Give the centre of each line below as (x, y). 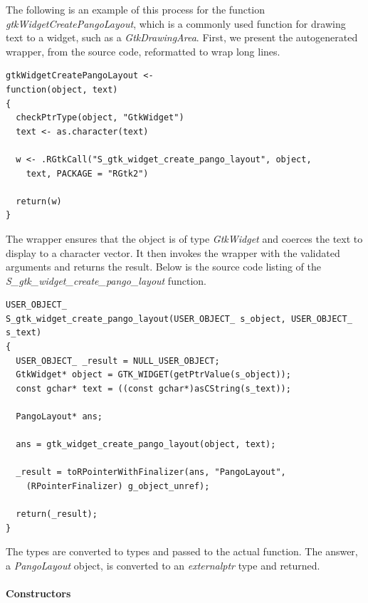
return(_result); (57, 514)
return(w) (39, 201)
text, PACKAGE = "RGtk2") (87, 173)
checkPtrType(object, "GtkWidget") (100, 118)
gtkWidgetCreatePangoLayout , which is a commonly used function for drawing (176, 23)
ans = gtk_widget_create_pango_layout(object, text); (146, 445)
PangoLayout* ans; (59, 417)
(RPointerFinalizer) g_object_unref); (118, 486)
